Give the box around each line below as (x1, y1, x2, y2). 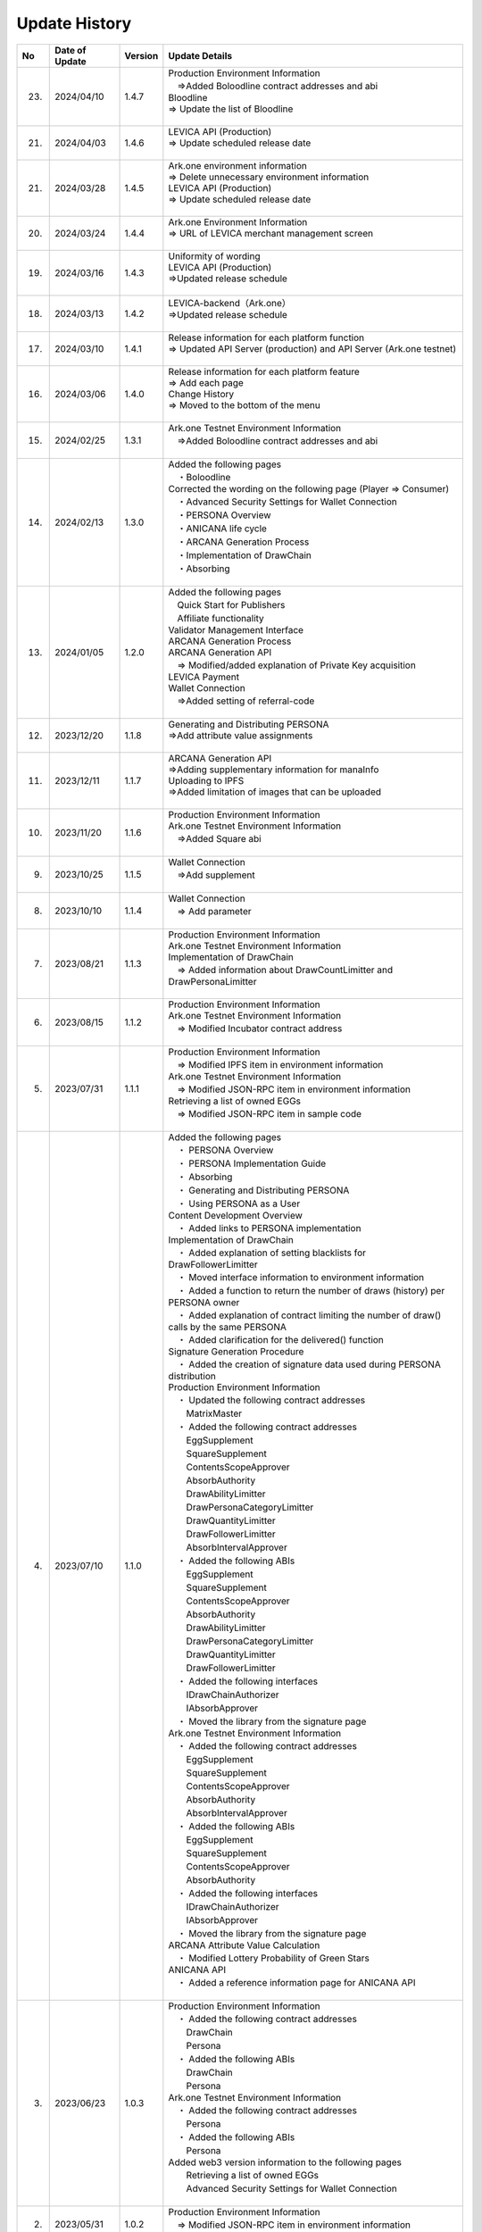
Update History (16, 13, 132, 33)
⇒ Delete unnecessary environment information (168, 171, 370, 183)
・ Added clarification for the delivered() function (177, 1333, 384, 1345)
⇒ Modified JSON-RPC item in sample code (177, 1107, 361, 1120)
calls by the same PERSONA (168, 1320, 287, 1333)
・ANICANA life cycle (177, 522, 268, 535)
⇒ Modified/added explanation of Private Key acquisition (177, 659, 417, 671)
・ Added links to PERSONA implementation (177, 1221, 361, 1234)
